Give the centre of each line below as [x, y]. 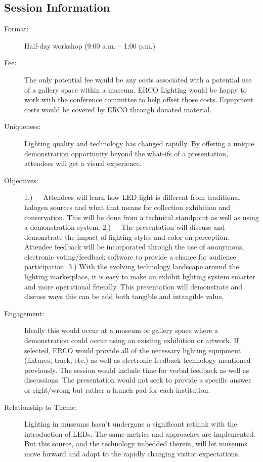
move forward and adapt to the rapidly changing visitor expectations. [132, 453]
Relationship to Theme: [41, 407]
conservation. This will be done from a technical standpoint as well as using [142, 217]
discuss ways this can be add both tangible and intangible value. [124, 296]
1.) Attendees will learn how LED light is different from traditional [132, 197]
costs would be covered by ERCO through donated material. [118, 109]
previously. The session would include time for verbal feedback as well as [137, 370]
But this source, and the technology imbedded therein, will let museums [136, 444]
